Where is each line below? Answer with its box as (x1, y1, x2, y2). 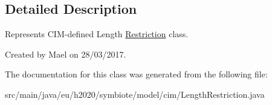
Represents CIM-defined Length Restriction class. (5, 28, 189, 40)
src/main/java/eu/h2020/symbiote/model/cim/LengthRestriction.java (5, 88, 265, 100)
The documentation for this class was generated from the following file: (5, 68, 268, 80)
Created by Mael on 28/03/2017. (5, 47, 126, 60)
